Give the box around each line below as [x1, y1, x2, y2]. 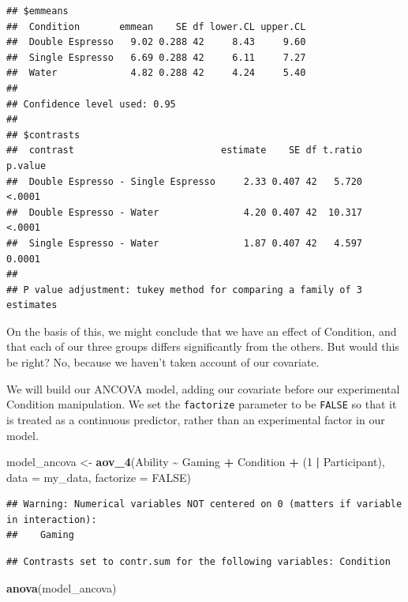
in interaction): [6, 514, 97, 525]
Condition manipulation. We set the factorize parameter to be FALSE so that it [6, 396, 397, 412]
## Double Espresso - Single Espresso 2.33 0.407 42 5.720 [6, 175, 363, 187]
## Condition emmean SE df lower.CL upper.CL [6, 21, 306, 32]
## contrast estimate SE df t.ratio [6, 145, 363, 156]
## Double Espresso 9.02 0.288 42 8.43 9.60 [6, 36, 306, 48]
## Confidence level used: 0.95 [6, 98, 176, 110]
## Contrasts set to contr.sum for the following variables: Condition [6, 556, 391, 568]
